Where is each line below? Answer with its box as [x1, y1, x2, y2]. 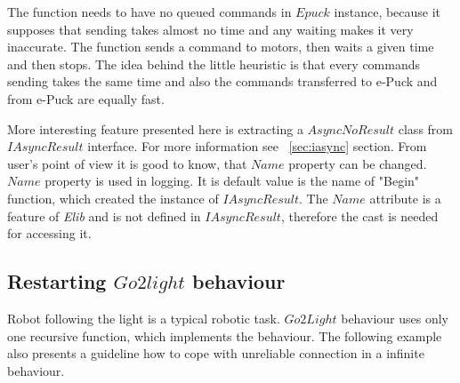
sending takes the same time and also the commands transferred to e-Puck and [7, 72, 438, 91]
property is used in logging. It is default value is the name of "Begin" [44, 172, 420, 190]
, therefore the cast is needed [280, 206, 439, 225]
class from [398, 119, 453, 138]
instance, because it [334, 3, 441, 20]
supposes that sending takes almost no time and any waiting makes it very [7, 20, 414, 38]
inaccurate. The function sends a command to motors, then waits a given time [7, 37, 434, 56]
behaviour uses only [341, 308, 448, 327]
